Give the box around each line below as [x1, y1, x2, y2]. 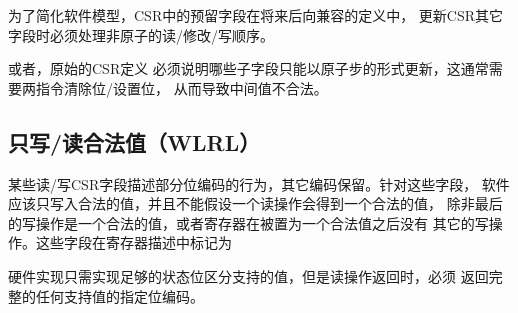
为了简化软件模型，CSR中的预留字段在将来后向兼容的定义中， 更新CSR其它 [8, 5, 504, 25]
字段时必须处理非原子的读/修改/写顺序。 [8, 24, 274, 45]
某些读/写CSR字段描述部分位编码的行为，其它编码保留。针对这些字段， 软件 [8, 173, 510, 194]
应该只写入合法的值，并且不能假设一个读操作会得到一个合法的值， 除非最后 [8, 193, 503, 214]
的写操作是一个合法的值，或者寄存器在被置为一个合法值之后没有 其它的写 [8, 212, 489, 233]
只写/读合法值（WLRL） [8, 126, 261, 157]
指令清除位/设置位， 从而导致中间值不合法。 [35, 77, 328, 98]
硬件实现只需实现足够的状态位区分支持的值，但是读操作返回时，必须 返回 [8, 265, 489, 286]
